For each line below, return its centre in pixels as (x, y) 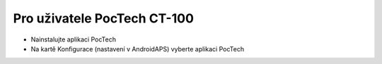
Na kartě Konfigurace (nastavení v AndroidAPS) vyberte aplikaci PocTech (137, 49)
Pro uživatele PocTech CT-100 (104, 18)
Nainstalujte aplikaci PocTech (74, 39)
